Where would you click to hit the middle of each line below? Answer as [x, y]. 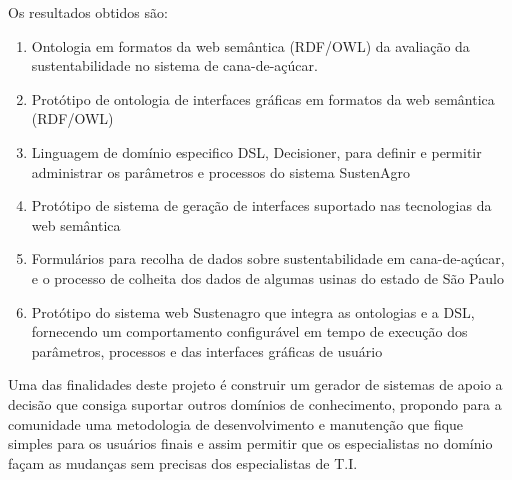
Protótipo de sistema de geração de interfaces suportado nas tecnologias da [261, 205]
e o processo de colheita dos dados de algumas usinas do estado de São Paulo [267, 277]
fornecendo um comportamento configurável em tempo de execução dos [249, 331]
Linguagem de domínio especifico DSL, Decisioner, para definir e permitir [256, 151]
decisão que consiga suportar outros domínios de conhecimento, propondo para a [255, 403]
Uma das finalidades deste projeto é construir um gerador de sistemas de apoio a [255, 384]
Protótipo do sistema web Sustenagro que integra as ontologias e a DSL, [253, 311]
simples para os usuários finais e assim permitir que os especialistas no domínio [250, 443]
